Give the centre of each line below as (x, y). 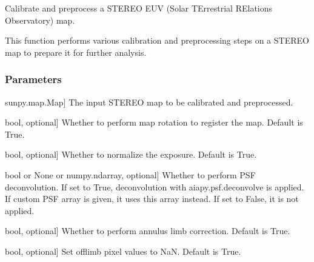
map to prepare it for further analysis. (76, 52)
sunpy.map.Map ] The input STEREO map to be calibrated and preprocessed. (149, 102)
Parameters (33, 79)
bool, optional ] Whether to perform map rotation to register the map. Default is (154, 122)
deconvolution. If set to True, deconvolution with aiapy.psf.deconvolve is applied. (155, 186)
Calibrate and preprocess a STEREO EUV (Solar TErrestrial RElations (139, 8)
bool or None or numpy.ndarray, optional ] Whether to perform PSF (130, 174)
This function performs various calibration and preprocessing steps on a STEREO (157, 40)
